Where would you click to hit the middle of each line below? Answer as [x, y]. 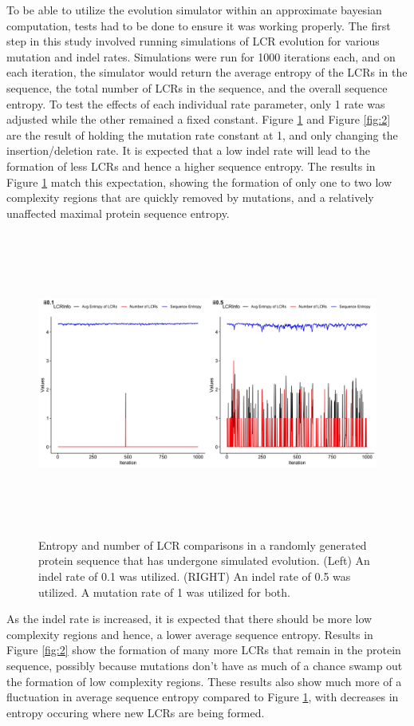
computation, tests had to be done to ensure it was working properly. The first [199, 25]
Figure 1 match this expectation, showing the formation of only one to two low [199, 181]
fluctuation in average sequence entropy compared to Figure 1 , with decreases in [203, 697]
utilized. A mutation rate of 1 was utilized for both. [164, 592]
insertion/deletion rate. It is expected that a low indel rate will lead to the [189, 150]
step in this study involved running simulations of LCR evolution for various [193, 41]
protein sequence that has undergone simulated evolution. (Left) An [204, 560]
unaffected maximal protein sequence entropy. [118, 213]
